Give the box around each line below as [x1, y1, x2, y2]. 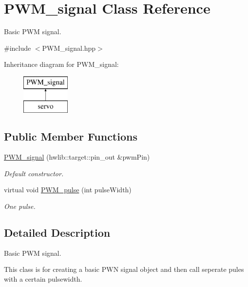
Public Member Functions [4, 129, 137, 144]
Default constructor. [4, 168, 64, 178]
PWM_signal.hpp [42, 42, 96, 53]
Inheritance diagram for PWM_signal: [4, 59, 119, 69]
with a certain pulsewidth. [4, 274, 82, 284]
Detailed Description [4, 225, 111, 240]
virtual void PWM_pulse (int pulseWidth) [4, 184, 132, 195]
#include [4, 42, 31, 53]
